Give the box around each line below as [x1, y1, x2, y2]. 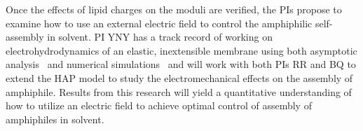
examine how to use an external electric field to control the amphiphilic [6, 15, 313, 30]
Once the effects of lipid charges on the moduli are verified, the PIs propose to [6, 2, 342, 16]
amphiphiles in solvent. [6, 111, 104, 126]
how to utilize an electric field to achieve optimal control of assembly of [6, 98, 312, 113]
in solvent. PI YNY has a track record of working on [47, 29, 273, 44]
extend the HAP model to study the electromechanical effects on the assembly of [6, 70, 353, 85]
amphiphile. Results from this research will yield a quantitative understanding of [6, 84, 352, 99]
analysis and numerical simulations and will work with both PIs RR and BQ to [6, 57, 356, 71]
